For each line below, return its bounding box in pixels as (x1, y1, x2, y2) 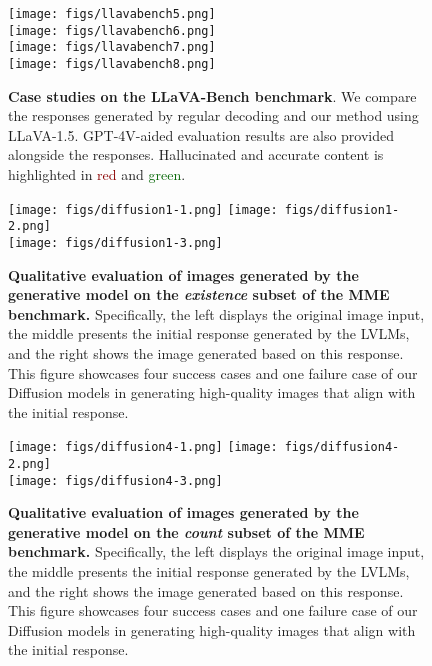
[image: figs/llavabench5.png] (8, 7, 216, 21)
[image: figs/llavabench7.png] (8, 40, 216, 55)
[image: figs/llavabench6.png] (8, 23, 216, 38)
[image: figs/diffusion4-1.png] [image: (8, 440, 278, 455)
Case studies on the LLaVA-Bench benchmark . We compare (8, 85, 417, 106)
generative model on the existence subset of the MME (8, 284, 390, 305)
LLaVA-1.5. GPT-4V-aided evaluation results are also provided (8, 124, 395, 145)
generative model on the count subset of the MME (8, 521, 365, 542)
